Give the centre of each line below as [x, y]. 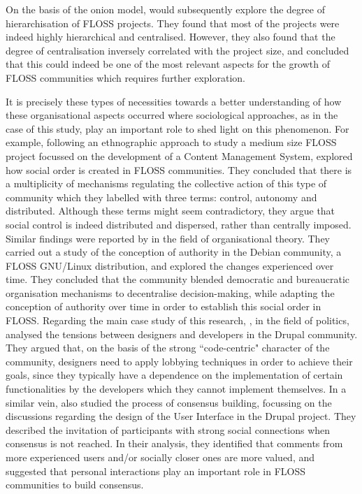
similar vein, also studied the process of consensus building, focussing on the [169, 402]
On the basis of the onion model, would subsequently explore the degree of [165, 9]
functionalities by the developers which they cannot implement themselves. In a [176, 389]
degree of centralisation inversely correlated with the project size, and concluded [178, 50]
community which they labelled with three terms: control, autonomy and [161, 197]
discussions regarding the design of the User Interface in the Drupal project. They [181, 416]
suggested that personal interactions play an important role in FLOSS [156, 471]
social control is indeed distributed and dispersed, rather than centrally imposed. [179, 224]
